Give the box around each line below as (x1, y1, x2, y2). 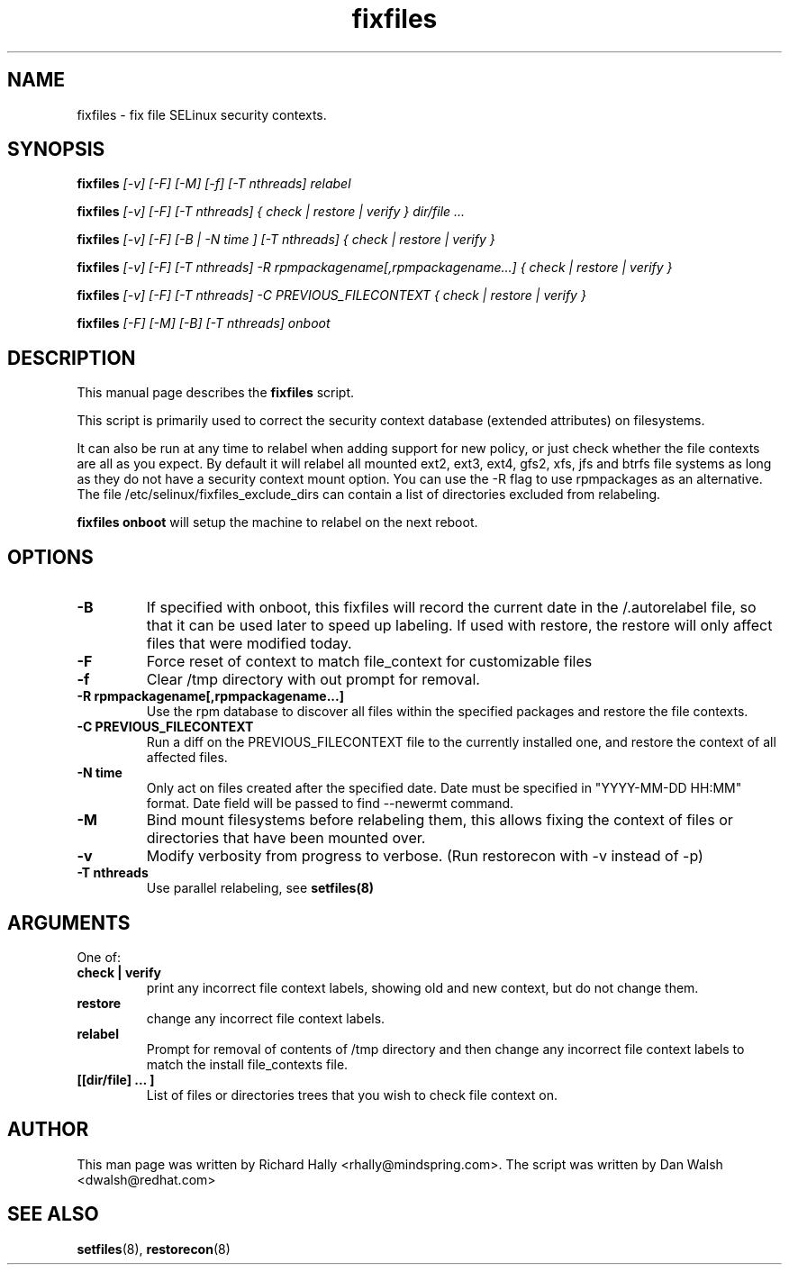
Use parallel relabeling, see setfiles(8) (146, 880, 375, 896)
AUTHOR (7, 1118, 89, 1141)
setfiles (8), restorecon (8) (77, 1240, 231, 1257)
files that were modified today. (146, 634, 352, 653)
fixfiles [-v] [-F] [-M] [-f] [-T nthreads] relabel (77, 176, 351, 192)
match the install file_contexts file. (146, 1056, 349, 1072)
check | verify (77, 964, 161, 980)
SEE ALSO (7, 1203, 99, 1226)
